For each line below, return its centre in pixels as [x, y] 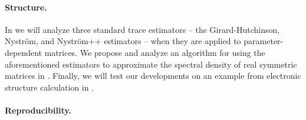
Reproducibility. [38, 110]
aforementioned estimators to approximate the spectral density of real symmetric [151, 64]
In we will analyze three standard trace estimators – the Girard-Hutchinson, [142, 29]
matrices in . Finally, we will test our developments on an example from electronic [153, 76]
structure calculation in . [50, 87]
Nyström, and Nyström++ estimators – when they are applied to [123, 41]
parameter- [264, 41]
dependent [24, 52]
